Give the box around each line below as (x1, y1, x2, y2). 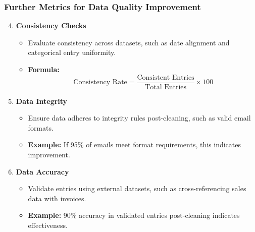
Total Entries (145, 83, 187, 91)
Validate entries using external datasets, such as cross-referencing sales (28, 183, 246, 194)
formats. (28, 122, 54, 133)
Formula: (28, 64, 60, 74)
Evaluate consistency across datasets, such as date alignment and (28, 37, 230, 47)
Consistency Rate (73, 79, 127, 86)
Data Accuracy (16, 166, 69, 177)
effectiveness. (28, 220, 68, 230)
